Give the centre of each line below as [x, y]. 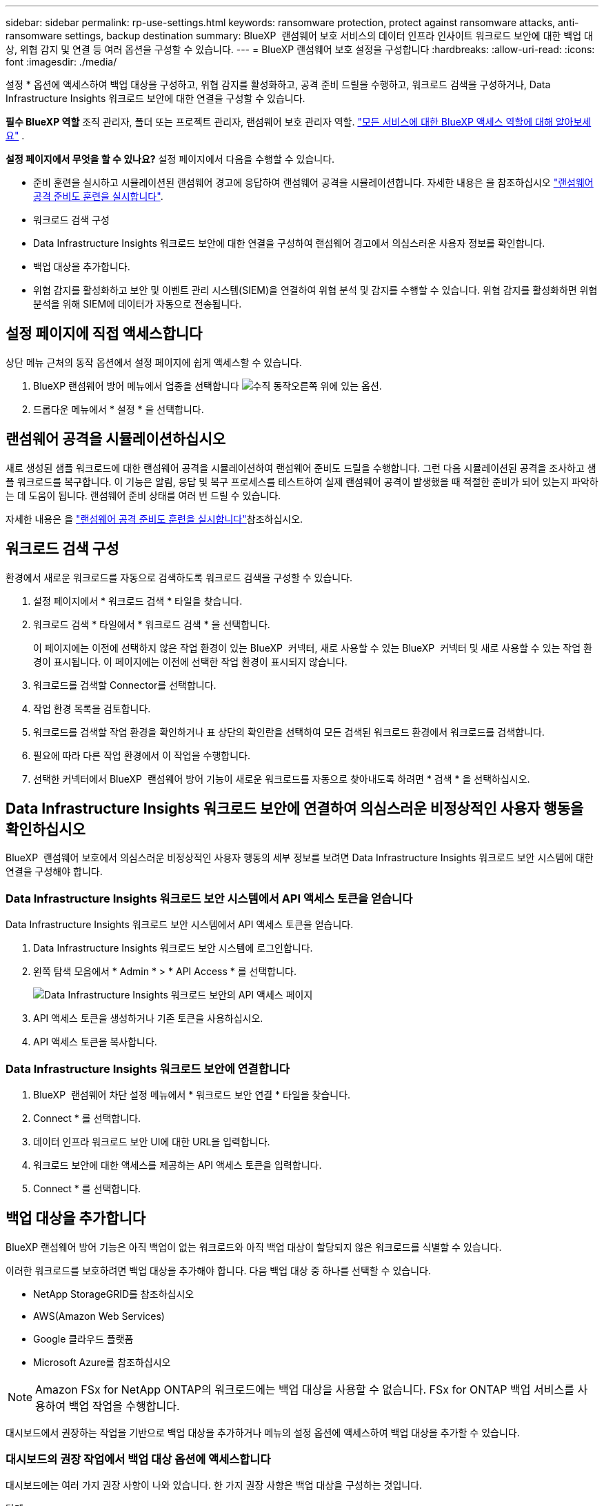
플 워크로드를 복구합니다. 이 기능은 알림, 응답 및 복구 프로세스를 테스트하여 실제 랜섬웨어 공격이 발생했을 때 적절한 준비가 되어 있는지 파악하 [302, 481]
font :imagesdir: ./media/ [61, 62]
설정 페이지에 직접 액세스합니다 [104, 334]
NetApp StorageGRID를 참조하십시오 [114, 1294]
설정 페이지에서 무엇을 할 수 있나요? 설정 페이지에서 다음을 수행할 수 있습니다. [170, 159]
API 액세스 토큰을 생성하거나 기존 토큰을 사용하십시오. [148, 1018]
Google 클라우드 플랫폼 [83, 1338]
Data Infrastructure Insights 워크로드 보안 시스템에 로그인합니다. [173, 948]
